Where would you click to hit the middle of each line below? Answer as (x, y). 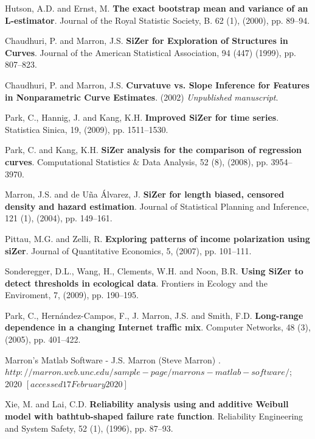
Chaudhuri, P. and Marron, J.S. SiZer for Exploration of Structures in (147, 41)
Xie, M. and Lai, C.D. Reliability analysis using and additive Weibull (147, 404)
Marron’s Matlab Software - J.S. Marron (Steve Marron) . (113, 359)
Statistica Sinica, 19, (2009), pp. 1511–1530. (87, 129)
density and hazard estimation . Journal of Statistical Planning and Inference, (157, 206)
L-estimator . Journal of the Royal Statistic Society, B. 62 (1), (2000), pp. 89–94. (157, 20)
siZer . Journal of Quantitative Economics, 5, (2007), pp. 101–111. (128, 250)
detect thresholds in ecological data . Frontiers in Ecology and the (136, 283)
